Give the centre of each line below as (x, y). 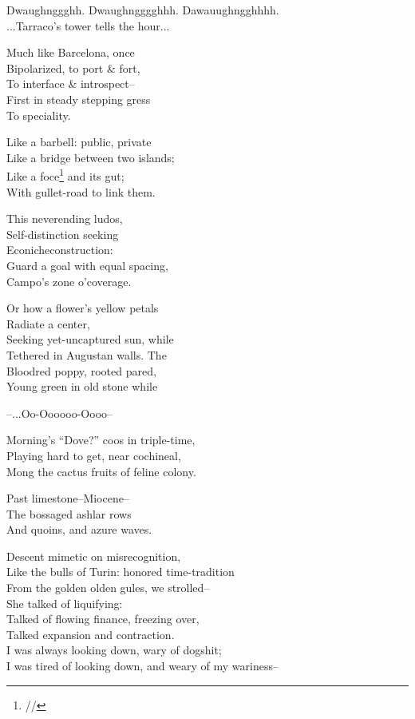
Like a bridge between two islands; (91, 157)
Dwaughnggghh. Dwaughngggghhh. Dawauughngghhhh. (143, 10)
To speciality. (39, 115)
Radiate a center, (48, 323)
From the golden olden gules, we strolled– (108, 588)
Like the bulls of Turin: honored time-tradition (121, 572)
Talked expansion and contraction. (91, 634)
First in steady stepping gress (79, 99)
